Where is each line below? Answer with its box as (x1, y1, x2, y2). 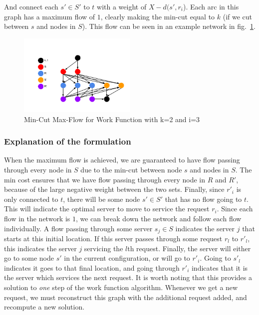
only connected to (4, 193, 58, 204)
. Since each (217, 203, 253, 214)
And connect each (4, 1, 58, 11)
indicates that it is (191, 262, 248, 273)
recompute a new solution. (4, 302, 85, 312)
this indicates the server (4, 243, 77, 253)
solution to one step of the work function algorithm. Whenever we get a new (4, 282, 238, 292)
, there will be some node (63, 193, 140, 204)
